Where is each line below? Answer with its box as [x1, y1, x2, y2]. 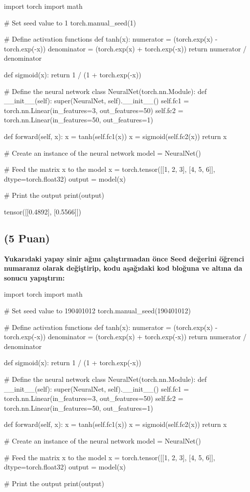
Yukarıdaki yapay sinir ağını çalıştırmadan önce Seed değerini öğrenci [4, 253, 244, 263]
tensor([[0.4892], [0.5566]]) [4, 206, 82, 216]
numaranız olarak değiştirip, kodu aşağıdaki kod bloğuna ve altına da [4, 263, 243, 273]
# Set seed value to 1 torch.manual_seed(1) [4, 17, 136, 27]
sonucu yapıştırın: [4, 272, 65, 282]
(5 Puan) [4, 230, 50, 245]
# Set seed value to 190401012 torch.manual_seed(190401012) [4, 305, 191, 316]
